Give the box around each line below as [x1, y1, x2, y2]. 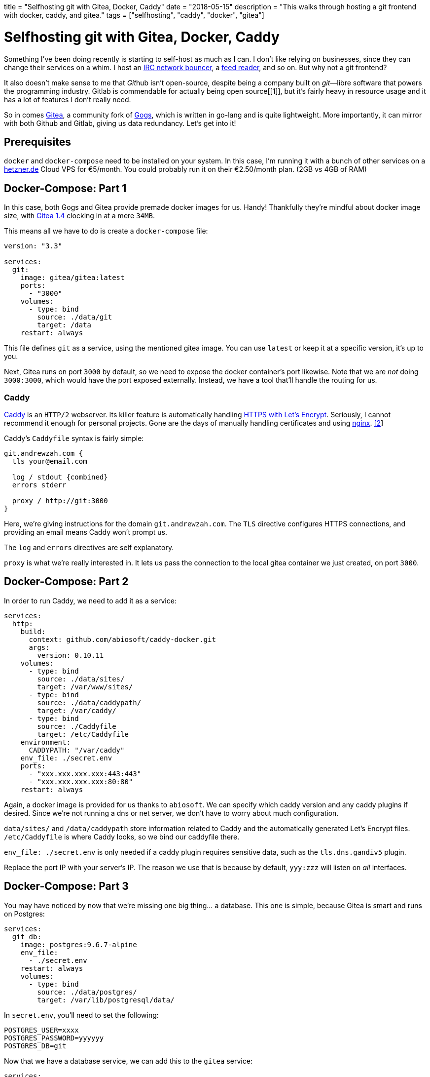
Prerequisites [4, 135, 71, 148]
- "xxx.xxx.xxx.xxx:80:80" [29, 777, 133, 786]
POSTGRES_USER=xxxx [4, 1026, 79, 1034]
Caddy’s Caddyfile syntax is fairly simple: [4, 434, 144, 442]
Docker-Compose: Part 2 [4, 575, 129, 588]
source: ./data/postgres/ [37, 988, 137, 996]
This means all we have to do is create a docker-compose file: [4, 227, 208, 236]
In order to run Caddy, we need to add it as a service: [4, 596, 177, 605]
